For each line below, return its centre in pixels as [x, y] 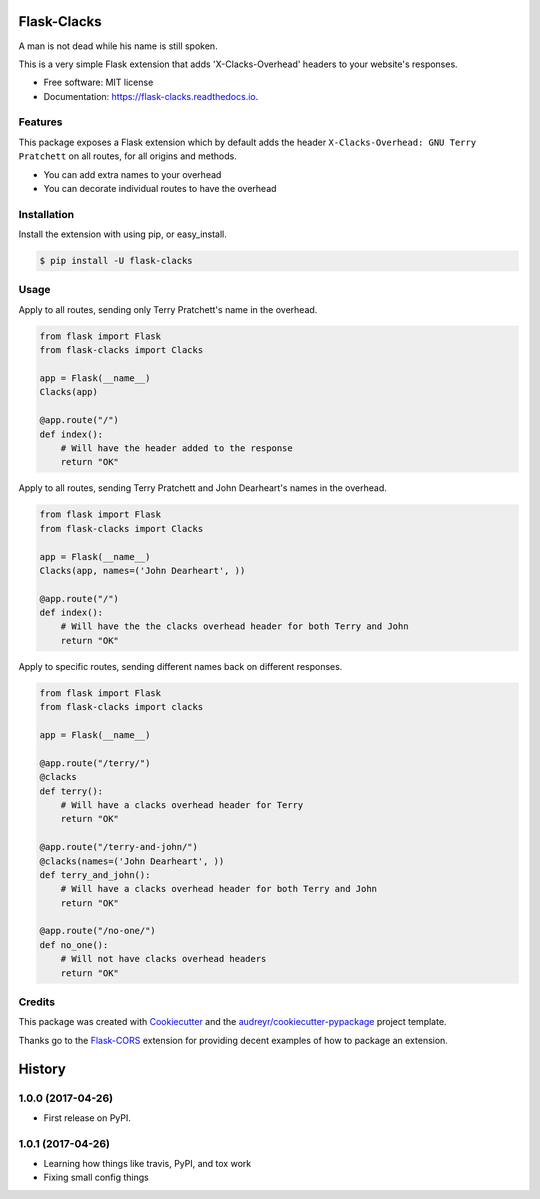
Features [40, 122]
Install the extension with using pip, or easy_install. [122, 234]
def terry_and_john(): [95, 874]
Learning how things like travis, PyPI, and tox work [147, 1164]
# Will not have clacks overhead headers [163, 959]
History [42, 1068]
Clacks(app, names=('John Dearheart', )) [142, 570]
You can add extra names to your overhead [132, 174]
